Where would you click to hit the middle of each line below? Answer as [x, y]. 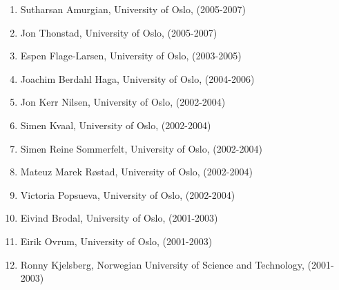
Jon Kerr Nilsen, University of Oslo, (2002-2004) [123, 102]
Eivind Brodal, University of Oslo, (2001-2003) [119, 218]
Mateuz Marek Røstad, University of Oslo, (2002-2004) [136, 172]
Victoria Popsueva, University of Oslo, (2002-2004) [128, 194]
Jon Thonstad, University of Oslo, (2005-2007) [119, 32]
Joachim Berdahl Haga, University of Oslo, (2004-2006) [137, 78]
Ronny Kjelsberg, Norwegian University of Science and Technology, [162, 264]
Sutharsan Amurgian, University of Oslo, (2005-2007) [133, 9]
